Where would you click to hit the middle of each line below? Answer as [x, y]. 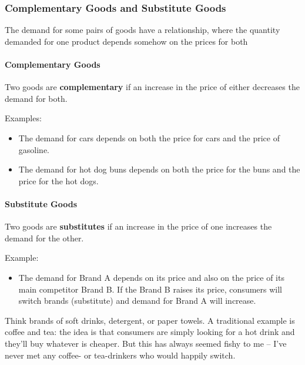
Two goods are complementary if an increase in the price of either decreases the [152, 87]
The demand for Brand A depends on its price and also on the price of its [151, 277]
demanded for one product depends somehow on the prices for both [126, 41]
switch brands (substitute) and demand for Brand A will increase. [137, 301]
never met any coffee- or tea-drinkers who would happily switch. [120, 355]
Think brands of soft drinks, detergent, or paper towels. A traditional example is [150, 320]
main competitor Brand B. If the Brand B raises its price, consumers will [150, 289]
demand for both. [36, 98]
